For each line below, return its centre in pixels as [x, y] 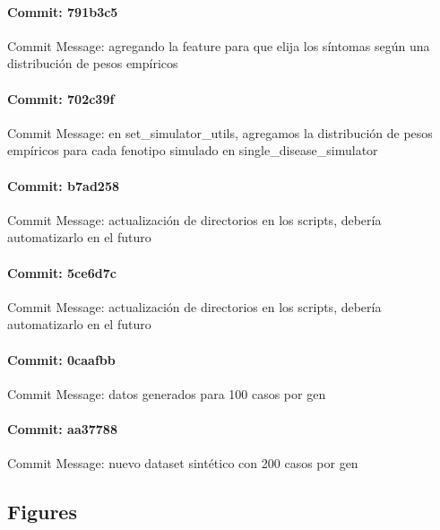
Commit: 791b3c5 [63, 11]
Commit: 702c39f [61, 98]
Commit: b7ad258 [63, 185]
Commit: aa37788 [62, 428]
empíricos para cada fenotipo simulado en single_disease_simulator [193, 150]
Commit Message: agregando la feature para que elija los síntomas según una [219, 45]
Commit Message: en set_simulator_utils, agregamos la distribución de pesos [220, 132]
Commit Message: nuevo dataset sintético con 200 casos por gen [183, 463]
